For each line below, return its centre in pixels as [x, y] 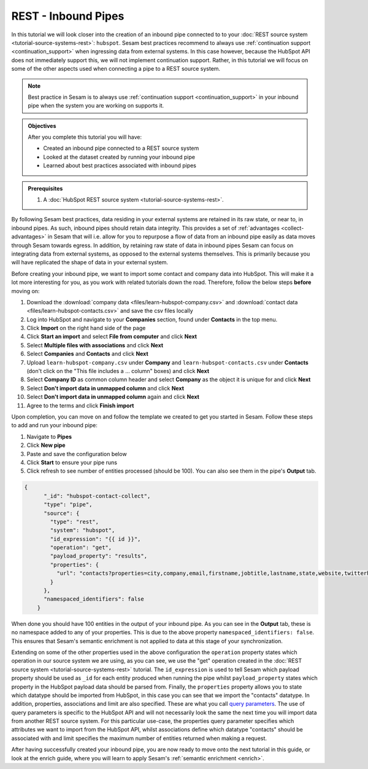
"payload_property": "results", [98, 556]
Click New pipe [46, 445]
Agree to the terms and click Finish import [80, 405]
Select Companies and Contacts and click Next [87, 354]
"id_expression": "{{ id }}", [95, 539]
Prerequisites [45, 188]
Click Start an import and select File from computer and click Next [112, 337]
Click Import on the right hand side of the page [86, 328]
